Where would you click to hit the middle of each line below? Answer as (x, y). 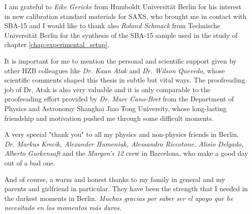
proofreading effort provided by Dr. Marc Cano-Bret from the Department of (119, 99)
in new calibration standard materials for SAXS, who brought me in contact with (126, 16)
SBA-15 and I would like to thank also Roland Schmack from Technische (112, 25)
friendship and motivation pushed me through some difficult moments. (109, 118)
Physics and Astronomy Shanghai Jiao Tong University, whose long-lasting (116, 108)
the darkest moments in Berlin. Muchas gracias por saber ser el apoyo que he (119, 198)
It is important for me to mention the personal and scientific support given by (121, 60)
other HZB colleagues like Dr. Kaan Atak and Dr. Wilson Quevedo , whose (115, 70)
